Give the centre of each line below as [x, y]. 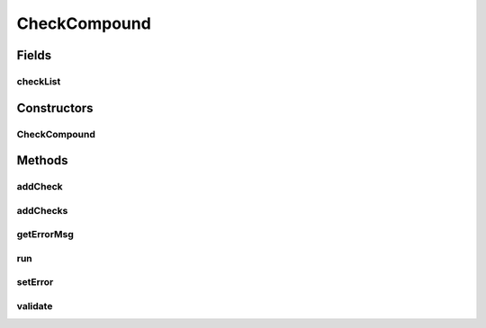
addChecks [42, 210]
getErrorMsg [45, 235]
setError [35, 282]
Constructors [55, 108]
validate [35, 306]
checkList [39, 81]
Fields [34, 55]
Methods [42, 160]
